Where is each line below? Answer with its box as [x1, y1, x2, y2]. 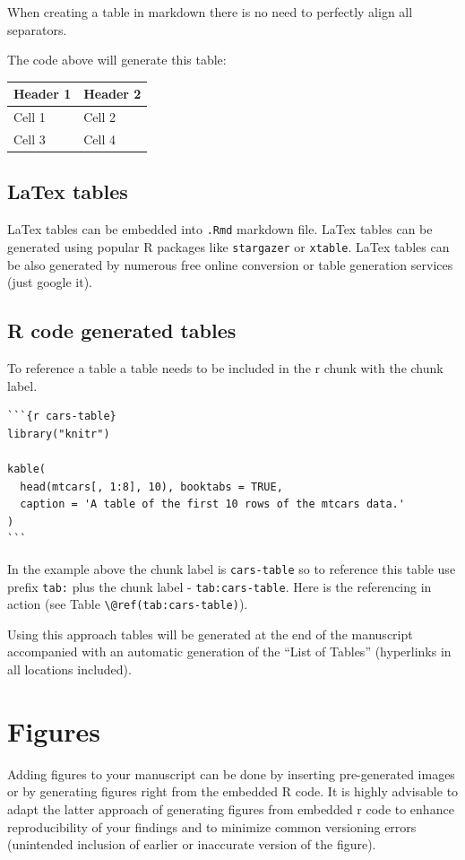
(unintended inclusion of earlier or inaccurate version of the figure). [7, 835, 376, 854]
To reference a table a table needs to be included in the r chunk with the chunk [7, 358, 443, 377]
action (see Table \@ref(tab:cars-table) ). [7, 595, 248, 613]
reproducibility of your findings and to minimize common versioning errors [7, 817, 417, 836]
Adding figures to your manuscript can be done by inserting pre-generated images [7, 764, 455, 783]
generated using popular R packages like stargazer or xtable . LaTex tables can [7, 237, 450, 256]
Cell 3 [13, 129, 46, 148]
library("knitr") [7, 427, 110, 440]
